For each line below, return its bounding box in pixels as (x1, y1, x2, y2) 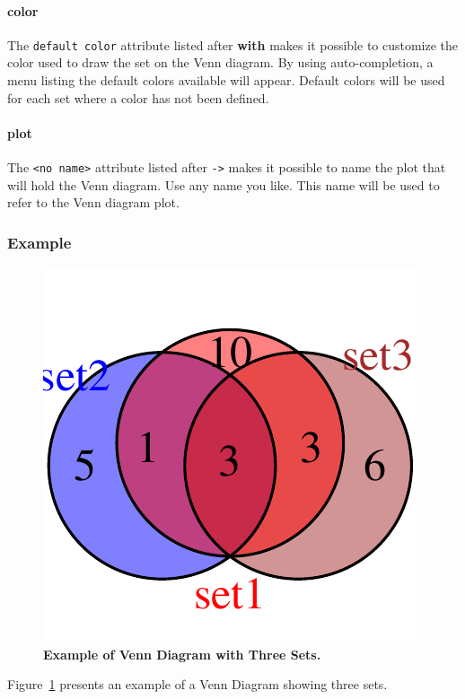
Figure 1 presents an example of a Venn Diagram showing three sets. (7, 675, 388, 694)
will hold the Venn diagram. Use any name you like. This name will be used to (7, 175, 440, 194)
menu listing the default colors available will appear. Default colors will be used (7, 71, 445, 90)
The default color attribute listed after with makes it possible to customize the (7, 35, 459, 54)
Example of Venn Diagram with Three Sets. (43, 644, 321, 663)
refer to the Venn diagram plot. (7, 193, 180, 212)
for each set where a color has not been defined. (7, 88, 269, 107)
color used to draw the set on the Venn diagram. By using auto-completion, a (7, 53, 434, 72)
